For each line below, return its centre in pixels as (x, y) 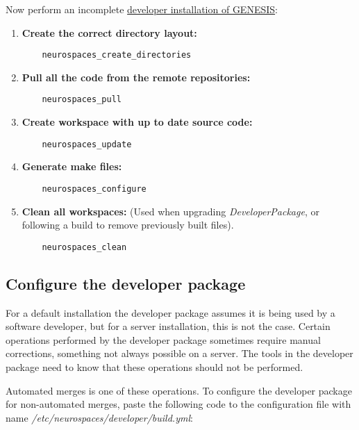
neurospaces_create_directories (117, 55)
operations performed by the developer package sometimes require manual (163, 339)
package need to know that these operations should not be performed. (155, 367)
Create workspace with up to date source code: (137, 122)
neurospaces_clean (84, 247)
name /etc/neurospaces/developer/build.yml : (99, 417)
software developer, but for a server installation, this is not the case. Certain (168, 326)
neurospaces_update (87, 144)
